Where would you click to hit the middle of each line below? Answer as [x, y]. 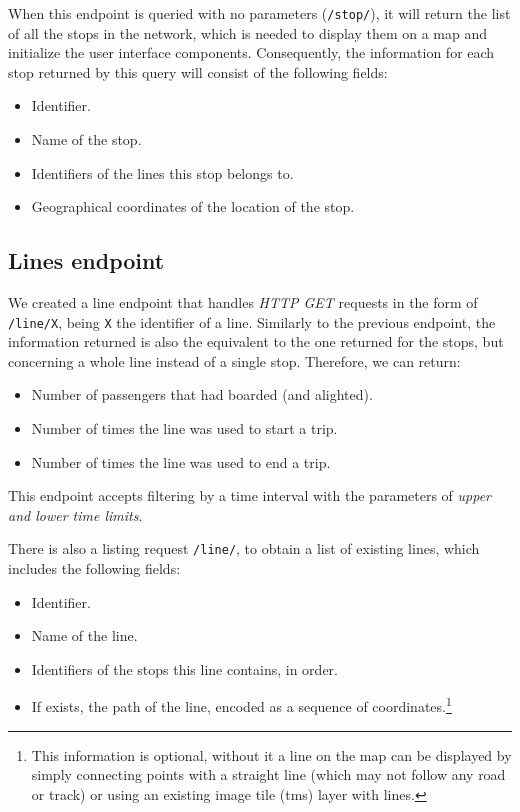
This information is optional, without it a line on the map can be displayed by [271, 754]
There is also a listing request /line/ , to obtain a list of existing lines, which [244, 548]
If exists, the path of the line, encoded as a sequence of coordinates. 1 [241, 705]
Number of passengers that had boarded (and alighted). [202, 394]
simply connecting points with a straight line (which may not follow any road [268, 774]
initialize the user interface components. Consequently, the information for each [251, 52]
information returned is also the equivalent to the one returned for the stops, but [256, 341]
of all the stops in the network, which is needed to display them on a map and [248, 32]
